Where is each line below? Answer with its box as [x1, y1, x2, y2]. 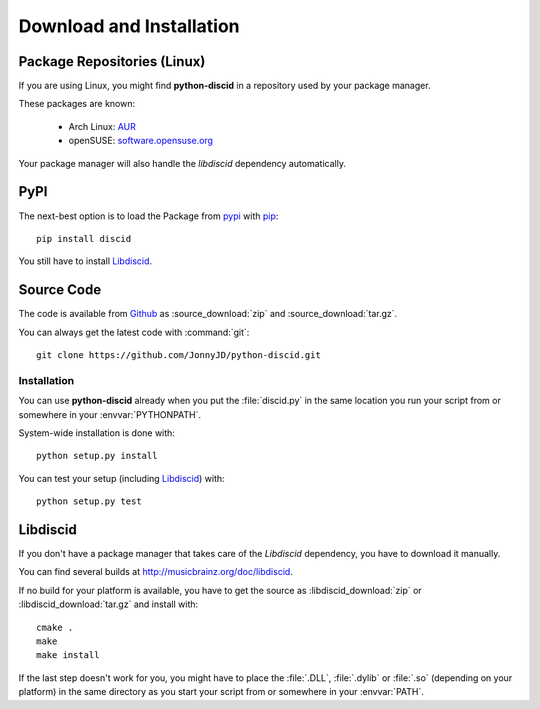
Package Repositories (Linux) [18, 53, 206, 70]
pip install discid [36, 233, 132, 244]
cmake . [36, 621, 74, 633]
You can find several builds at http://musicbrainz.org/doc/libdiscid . [18, 566, 294, 578]
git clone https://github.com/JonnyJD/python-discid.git [36, 350, 322, 360]
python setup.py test [36, 496, 142, 507]
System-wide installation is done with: [18, 426, 175, 439]
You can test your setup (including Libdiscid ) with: [18, 472, 225, 484]
